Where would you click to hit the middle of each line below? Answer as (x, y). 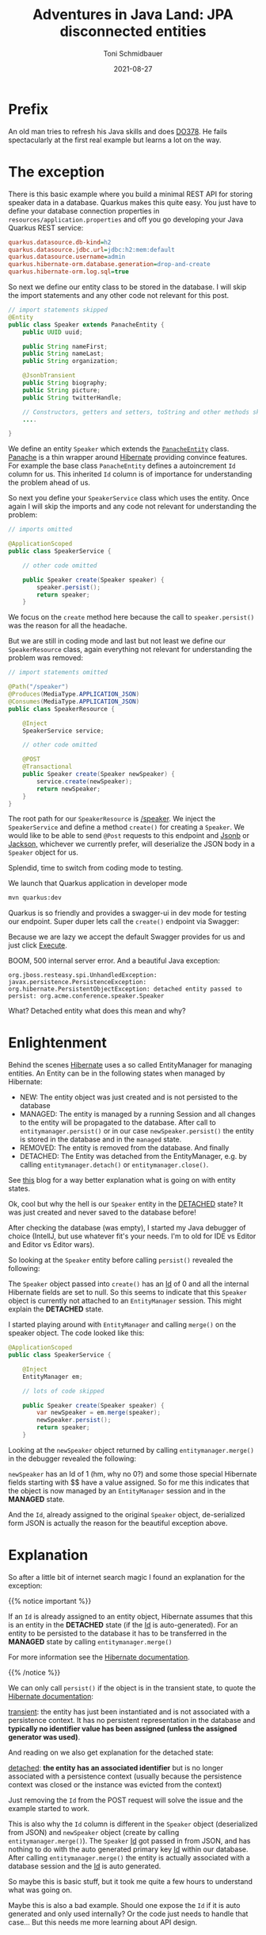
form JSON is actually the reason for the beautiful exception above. (118, 1523)
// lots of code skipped (63, 1391)
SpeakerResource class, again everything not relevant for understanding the (130, 650)
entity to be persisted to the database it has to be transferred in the (118, 1633)
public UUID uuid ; (53, 332)
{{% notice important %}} (50, 1601)
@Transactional (47, 767)
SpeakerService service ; (63, 731)
